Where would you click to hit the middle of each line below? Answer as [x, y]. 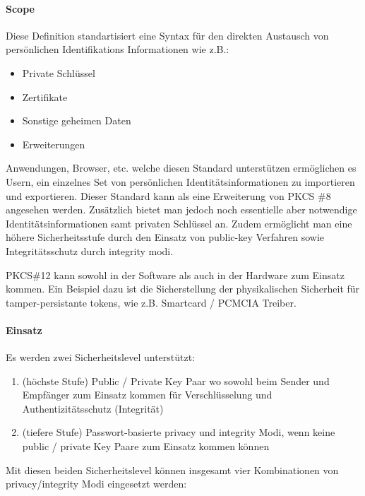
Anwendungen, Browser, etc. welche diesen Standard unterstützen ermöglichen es [181, 168]
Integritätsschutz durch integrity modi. [90, 250]
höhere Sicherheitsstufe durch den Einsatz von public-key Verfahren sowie [165, 237]
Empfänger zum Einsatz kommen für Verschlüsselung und [147, 395]
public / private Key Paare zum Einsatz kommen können [146, 446]
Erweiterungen [54, 144]
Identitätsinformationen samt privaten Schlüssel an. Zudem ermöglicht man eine [179, 223]
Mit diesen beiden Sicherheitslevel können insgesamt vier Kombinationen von [172, 470]
